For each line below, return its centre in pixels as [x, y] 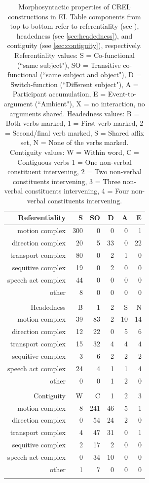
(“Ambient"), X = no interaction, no [90, 103]
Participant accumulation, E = [59, 94]
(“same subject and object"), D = [91, 74]
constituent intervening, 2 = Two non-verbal [74, 171]
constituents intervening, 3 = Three [67, 181]
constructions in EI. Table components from [74, 16]
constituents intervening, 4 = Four [77, 191]
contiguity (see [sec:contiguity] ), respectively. [74, 45]
